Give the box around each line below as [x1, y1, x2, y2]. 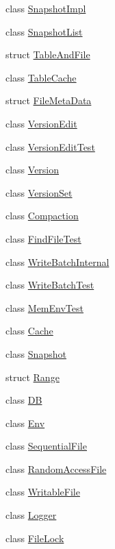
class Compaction [5, 208, 79, 223]
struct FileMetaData [5, 93, 92, 108]
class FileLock [5, 530, 64, 545]
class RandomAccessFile [5, 461, 107, 476]
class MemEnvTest [5, 300, 84, 315]
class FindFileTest [5, 231, 81, 245]
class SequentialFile [5, 439, 87, 453]
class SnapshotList [5, 24, 83, 38]
